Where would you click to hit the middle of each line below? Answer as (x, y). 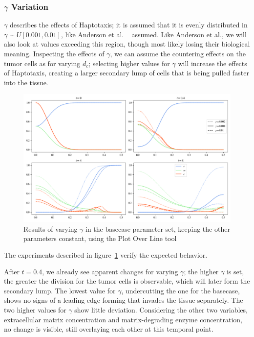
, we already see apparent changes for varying (110, 271)
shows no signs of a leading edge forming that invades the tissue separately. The (124, 300)
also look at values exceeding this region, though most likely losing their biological (127, 44)
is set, (235, 271)
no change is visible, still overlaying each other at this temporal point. (109, 329)
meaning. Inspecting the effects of (54, 53)
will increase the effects (212, 63)
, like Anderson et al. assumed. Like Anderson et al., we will (154, 34)
